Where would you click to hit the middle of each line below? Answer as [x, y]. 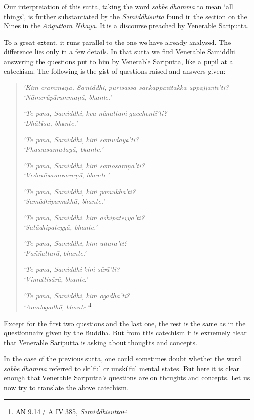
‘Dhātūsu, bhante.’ [50, 122]
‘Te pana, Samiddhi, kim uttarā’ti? [75, 243]
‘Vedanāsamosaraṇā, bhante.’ [66, 175]
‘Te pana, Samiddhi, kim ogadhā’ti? [76, 295]
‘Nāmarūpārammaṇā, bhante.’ [67, 97]
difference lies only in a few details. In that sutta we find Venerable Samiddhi [120, 52]
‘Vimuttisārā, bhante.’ [55, 279]
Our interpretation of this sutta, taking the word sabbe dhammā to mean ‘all [118, 6]
